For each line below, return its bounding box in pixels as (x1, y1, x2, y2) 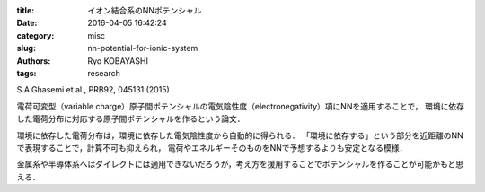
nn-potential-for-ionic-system (87, 43, 198, 54)
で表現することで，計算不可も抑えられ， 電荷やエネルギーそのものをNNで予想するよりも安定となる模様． (16, 142, 408, 153)
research (87, 67, 121, 78)
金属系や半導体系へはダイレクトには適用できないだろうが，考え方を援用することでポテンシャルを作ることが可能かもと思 (16, 159, 464, 170)
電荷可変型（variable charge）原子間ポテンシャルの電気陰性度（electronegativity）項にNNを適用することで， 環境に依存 (16, 100, 464, 111)
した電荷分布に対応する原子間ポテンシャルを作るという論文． (16, 113, 245, 125)
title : (16, 5, 35, 15)
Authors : (16, 55, 51, 66)
